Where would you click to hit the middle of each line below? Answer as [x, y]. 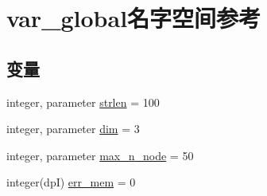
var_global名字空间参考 [134, 18]
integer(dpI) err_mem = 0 [71, 182]
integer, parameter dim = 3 [73, 129]
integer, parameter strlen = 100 [83, 102]
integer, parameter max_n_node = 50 [100, 155]
